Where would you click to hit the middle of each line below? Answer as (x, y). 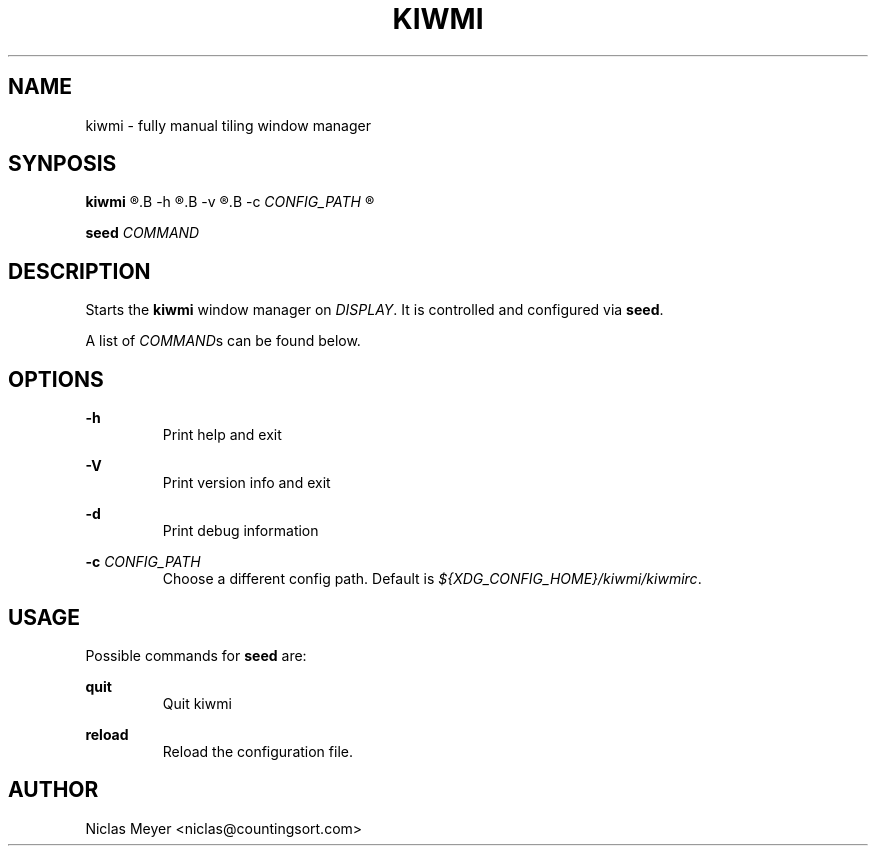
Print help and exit (222, 435)
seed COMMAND (142, 233)
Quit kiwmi (197, 703)
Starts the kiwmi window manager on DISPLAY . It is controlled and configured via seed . (374, 310)
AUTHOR (53, 790)
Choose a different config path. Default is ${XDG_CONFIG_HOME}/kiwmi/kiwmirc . (432, 579)
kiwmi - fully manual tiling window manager (228, 125)
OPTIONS (56, 379)
